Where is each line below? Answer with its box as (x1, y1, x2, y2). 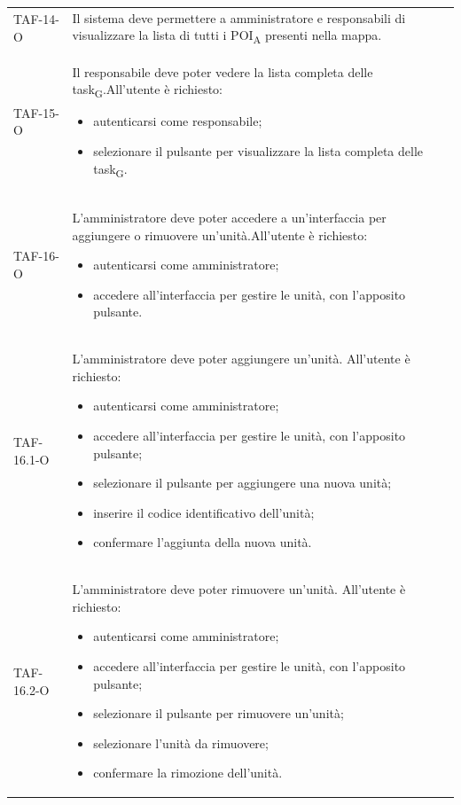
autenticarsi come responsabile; (93, 112, 262, 130)
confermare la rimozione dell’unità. (93, 763, 283, 782)
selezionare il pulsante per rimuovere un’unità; (93, 704, 344, 723)
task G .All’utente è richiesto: (72, 80, 223, 101)
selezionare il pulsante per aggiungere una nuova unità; (93, 473, 392, 492)
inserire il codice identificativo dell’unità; (93, 503, 315, 521)
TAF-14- (13, 10, 59, 28)
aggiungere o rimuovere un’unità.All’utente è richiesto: (72, 225, 368, 244)
